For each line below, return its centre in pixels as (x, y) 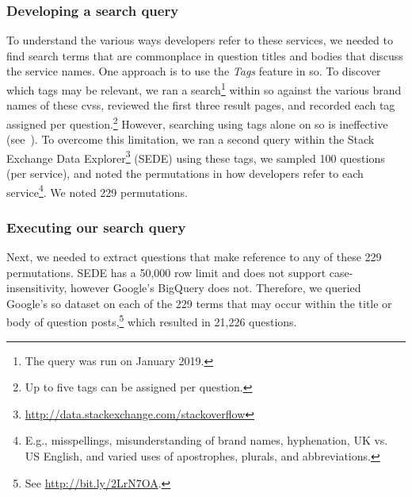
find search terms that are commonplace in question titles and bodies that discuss (205, 55)
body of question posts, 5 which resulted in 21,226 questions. (152, 321)
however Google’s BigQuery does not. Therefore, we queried (216, 288)
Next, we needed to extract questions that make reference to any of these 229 (194, 256)
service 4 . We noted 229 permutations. (97, 191)
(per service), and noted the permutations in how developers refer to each (185, 173)
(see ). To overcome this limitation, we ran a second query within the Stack (191, 139)
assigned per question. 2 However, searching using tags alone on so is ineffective (197, 122)
